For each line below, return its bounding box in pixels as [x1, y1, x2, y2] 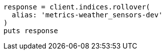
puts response [3, 27, 58, 35]
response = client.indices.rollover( [3, 3, 151, 11]
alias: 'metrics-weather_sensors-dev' [11, 11, 163, 19]
